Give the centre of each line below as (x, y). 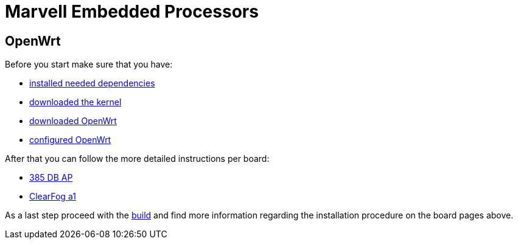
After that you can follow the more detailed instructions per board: (137, 159)
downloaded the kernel (75, 102)
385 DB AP (51, 178)
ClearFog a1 (53, 197)
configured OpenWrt (70, 140)
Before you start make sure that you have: (89, 64)
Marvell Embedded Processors (132, 12)
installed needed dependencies (92, 83)
